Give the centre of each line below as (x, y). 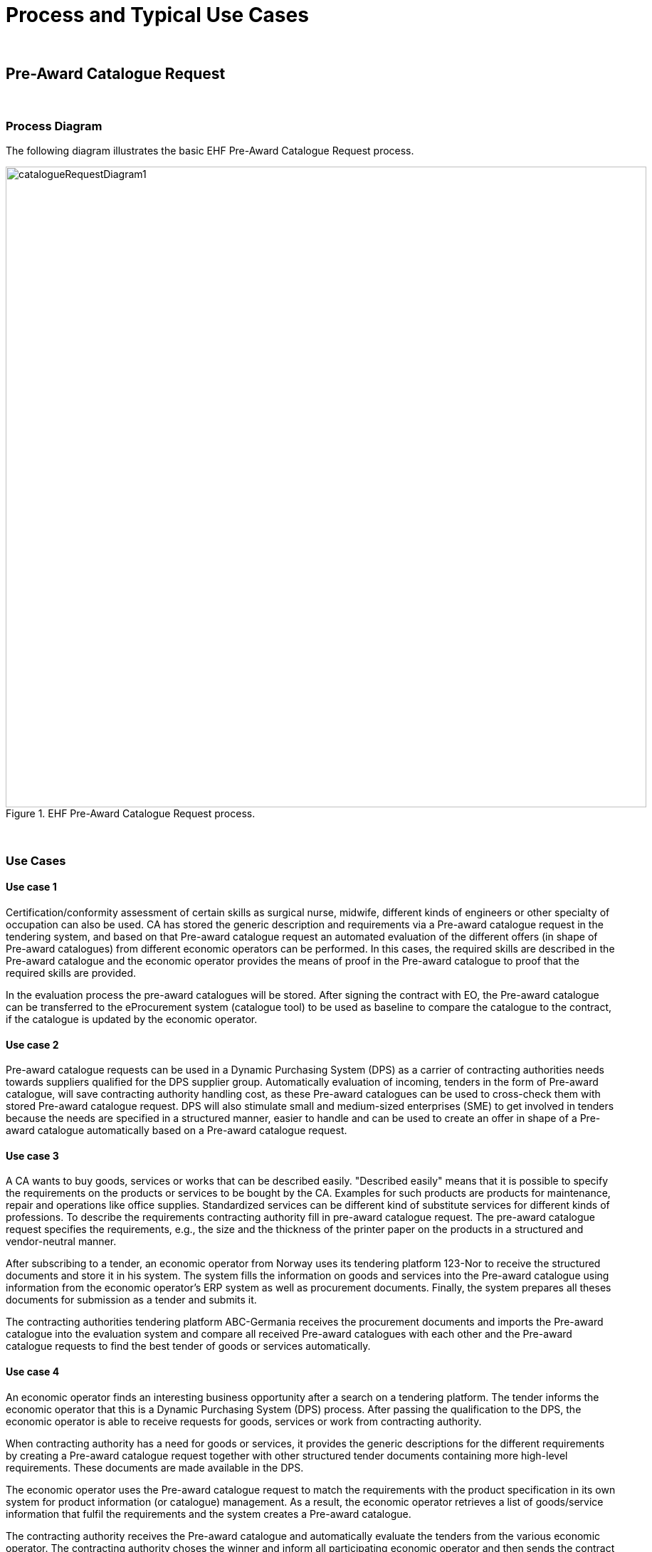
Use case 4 (33, 1371)
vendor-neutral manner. (61, 1242)
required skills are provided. (71, 972)
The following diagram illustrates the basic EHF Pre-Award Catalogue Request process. (210, 151)
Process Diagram (54, 126)
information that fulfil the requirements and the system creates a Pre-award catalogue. (209, 1514)
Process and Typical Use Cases (157, 15)
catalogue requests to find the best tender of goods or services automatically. (188, 1346)
